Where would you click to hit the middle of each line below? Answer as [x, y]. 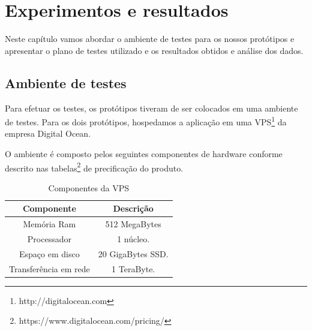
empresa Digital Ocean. [48, 133]
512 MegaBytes [133, 224]
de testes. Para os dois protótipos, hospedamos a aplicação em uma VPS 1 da [146, 121]
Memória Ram [49, 224]
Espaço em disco [49, 253]
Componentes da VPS [89, 187]
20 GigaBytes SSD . [133, 253]
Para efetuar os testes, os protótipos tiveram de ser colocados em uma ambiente [151, 108]
